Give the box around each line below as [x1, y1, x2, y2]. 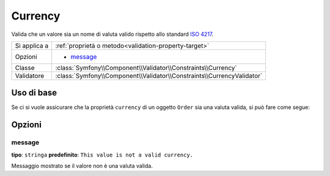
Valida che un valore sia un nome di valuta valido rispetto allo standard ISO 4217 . [11, 30, 214, 38]
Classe [15, 63, 35, 72]
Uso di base [11, 88, 57, 98]
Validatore [15, 71, 45, 80]
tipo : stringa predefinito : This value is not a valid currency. [11, 151, 194, 158]
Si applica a [15, 41, 49, 50]
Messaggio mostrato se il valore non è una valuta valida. [11, 162, 153, 169]
